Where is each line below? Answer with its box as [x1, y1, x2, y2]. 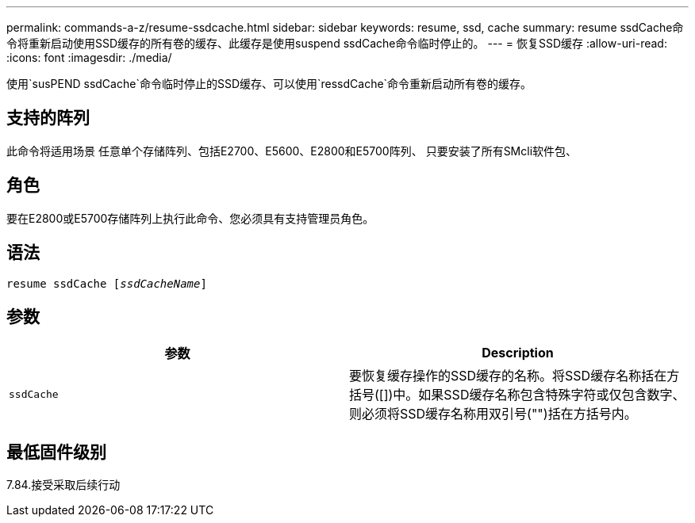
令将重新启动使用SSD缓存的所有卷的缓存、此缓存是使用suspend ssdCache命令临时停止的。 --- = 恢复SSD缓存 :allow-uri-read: [6, 36, 667, 50]
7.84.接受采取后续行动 [6, 478, 121, 492]
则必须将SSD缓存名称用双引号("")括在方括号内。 [349, 406, 637, 422]
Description [482, 345, 554, 361]
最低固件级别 [6, 441, 106, 462]
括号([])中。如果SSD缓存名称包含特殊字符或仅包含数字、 [349, 387, 685, 403]
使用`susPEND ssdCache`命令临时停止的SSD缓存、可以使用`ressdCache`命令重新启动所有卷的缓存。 [6, 77, 532, 90]
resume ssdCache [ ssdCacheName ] [6, 277, 207, 290]
